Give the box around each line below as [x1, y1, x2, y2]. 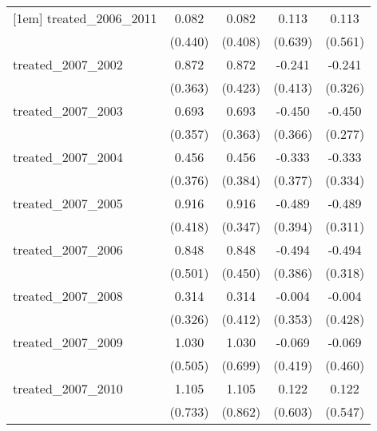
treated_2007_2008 [13, 287, 123, 305]
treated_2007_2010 [13, 379, 123, 397]
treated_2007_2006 [13, 240, 123, 259]
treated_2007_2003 [13, 101, 123, 120]
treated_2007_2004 [13, 148, 123, 166]
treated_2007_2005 [13, 194, 123, 212]
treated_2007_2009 [13, 333, 123, 351]
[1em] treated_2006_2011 [13, 9, 157, 27]
